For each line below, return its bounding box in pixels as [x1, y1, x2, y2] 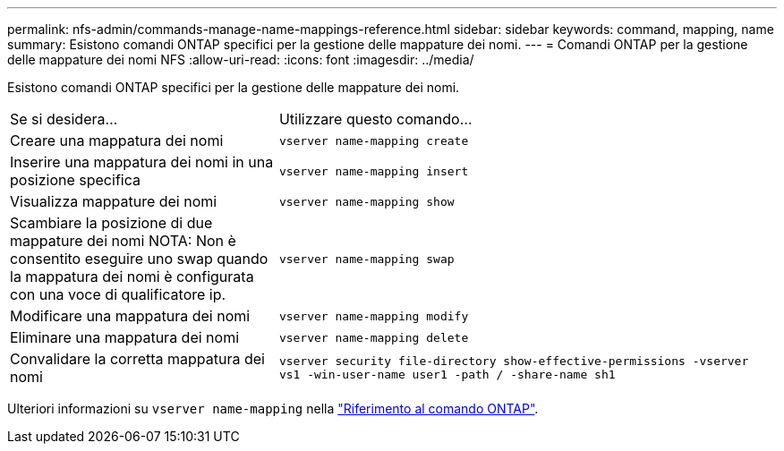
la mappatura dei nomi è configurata [10, 268, 254, 285]
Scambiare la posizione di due [10, 214, 213, 232]
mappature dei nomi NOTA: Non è [10, 232, 236, 250]
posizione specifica [10, 171, 141, 189]
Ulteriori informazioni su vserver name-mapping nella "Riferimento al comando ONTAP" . [7, 401, 539, 416]
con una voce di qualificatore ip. [10, 285, 226, 303]
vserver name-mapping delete [278, 330, 469, 345]
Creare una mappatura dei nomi [10, 132, 224, 149]
